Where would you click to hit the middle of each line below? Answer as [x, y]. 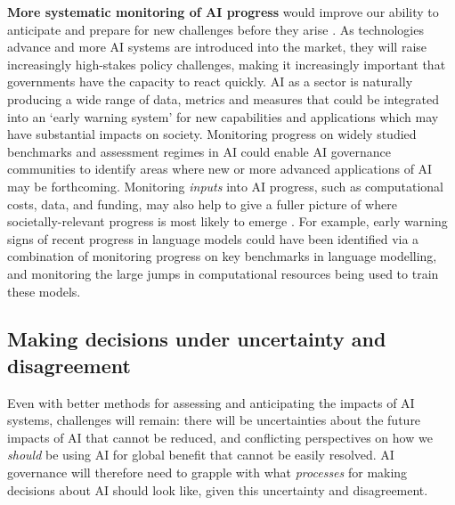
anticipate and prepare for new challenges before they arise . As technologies [215, 29]
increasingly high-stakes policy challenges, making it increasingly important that [227, 64]
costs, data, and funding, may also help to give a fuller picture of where [202, 204]
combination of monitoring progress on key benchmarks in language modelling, [222, 256]
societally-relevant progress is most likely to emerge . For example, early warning [227, 221]
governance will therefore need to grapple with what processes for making [207, 472]
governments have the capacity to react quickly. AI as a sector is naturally [210, 81]
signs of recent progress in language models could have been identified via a [213, 238]
